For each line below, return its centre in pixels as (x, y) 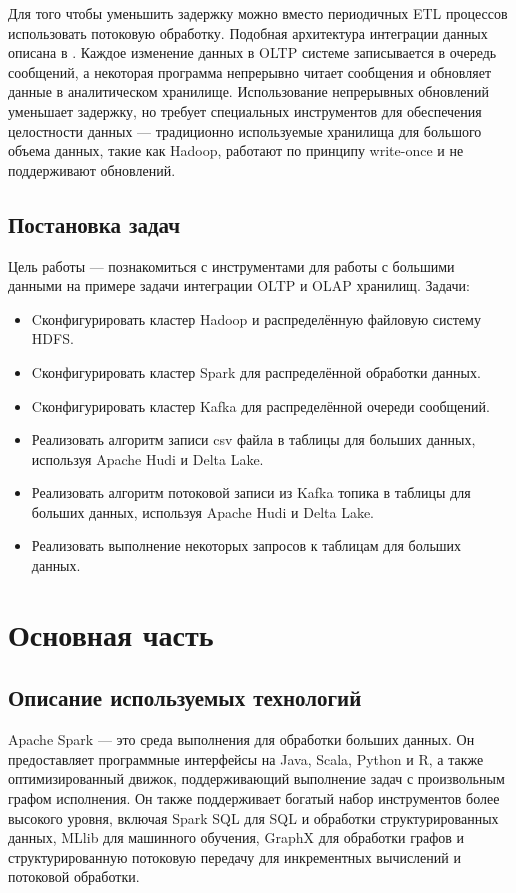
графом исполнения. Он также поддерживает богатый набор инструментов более (254, 798)
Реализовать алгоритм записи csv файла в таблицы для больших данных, (253, 439)
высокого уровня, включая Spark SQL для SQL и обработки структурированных (253, 817)
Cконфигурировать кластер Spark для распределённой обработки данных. (256, 371)
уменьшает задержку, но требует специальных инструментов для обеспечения (245, 110)
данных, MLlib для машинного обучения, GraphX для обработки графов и (236, 837)
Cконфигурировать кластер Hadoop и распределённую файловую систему (256, 318)
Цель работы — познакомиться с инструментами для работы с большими (231, 265)
